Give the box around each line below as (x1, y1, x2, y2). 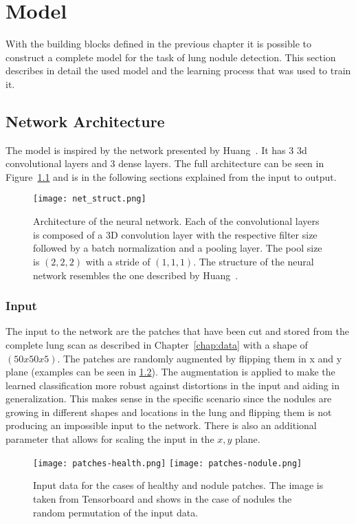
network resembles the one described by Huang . (33, 268, 238, 282)
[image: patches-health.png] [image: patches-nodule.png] (33, 458, 302, 468)
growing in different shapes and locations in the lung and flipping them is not (5, 404, 332, 419)
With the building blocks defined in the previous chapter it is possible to (5, 36, 312, 51)
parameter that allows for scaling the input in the (5, 432, 214, 446)
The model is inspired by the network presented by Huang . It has (5, 142, 286, 157)
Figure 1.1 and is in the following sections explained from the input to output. (5, 169, 337, 184)
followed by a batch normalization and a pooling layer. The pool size (33, 241, 322, 255)
